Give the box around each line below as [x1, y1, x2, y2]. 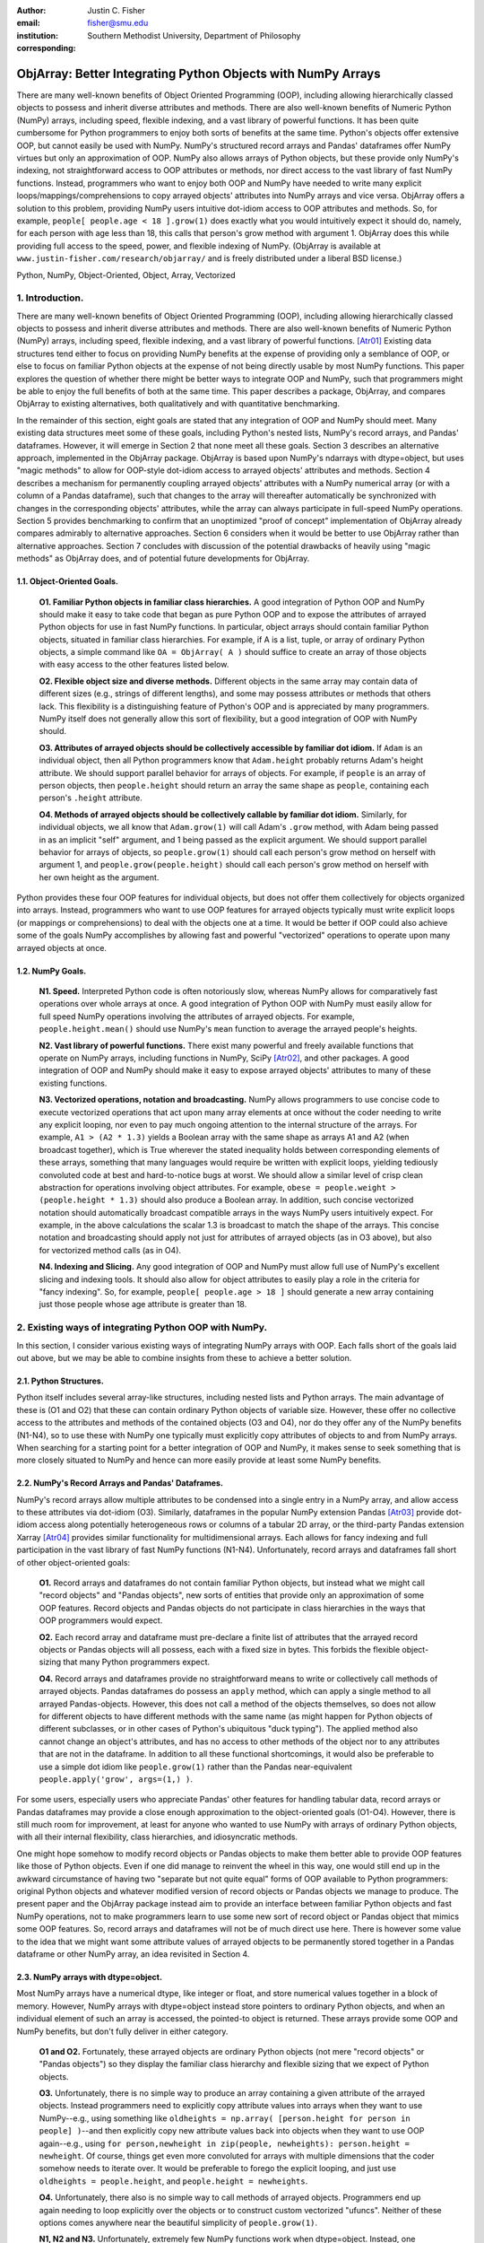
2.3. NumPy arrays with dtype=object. [16, 1971, 163, 1982]
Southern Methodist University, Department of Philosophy [87, 30, 301, 40]
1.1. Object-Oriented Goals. [16, 576, 119, 587]
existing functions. [39, 1078, 108, 1088]
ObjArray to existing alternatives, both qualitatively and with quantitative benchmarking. [16, 398, 341, 409]
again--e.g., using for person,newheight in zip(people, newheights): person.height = [39, 2138, 410, 2149]
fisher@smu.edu [87, 18, 149, 29]
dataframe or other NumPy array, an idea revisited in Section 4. [16, 1948, 250, 1959]
